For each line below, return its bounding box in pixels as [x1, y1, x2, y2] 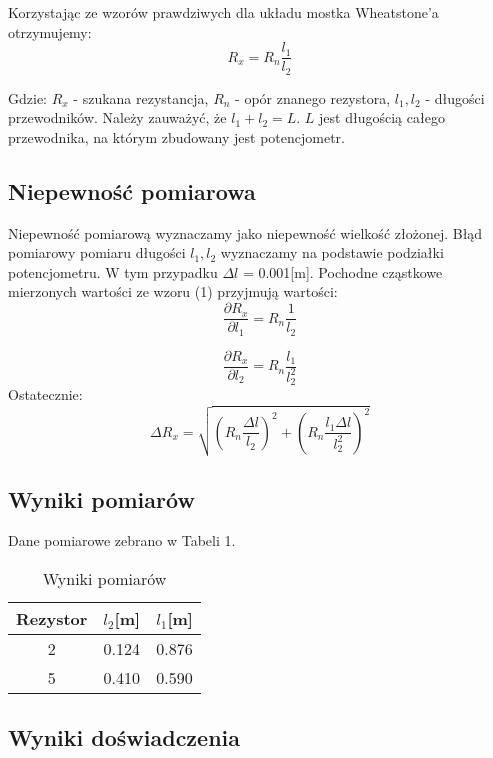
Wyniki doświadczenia [8, 722, 241, 753]
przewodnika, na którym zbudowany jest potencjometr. [8, 126, 345, 147]
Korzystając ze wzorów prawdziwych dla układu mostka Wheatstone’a [8, 2, 439, 22]
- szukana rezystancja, [73, 87, 209, 108]
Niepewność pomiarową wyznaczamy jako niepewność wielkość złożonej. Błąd [8, 222, 483, 243]
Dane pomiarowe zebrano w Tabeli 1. [8, 530, 236, 551]
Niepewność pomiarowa [8, 175, 256, 206]
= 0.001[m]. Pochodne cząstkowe [242, 261, 443, 282]
